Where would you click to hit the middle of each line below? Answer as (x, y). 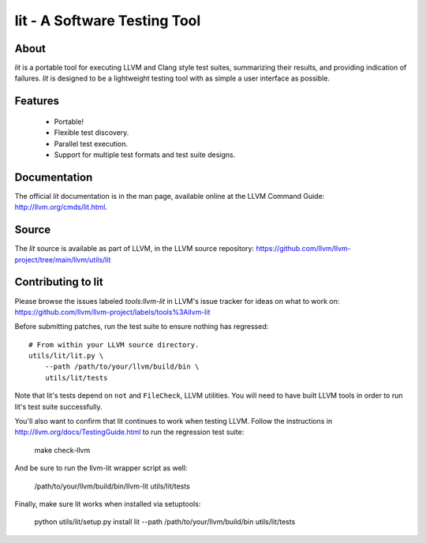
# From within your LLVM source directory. (114, 345)
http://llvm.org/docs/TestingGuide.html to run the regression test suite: (129, 432)
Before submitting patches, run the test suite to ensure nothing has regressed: (142, 327)
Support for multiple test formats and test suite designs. (145, 155)
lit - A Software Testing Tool (108, 21)
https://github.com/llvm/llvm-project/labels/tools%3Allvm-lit (112, 312)
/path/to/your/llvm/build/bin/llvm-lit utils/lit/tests (112, 486)
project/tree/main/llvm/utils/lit (63, 260)
